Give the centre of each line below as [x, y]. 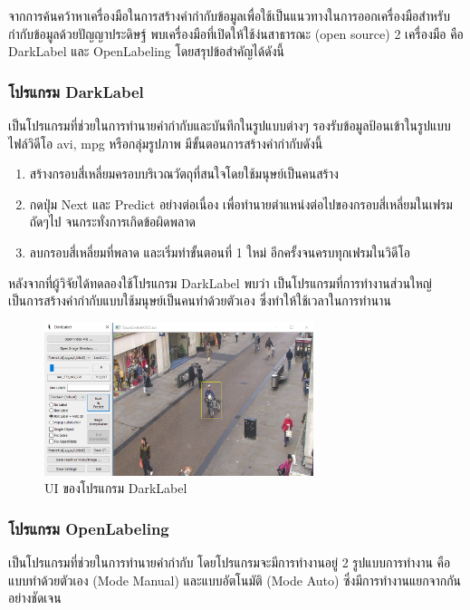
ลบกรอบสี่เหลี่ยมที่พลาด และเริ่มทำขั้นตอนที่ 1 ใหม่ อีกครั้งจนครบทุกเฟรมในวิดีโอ [220, 252]
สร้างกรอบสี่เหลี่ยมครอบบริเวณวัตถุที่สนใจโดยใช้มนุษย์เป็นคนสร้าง [184, 174]
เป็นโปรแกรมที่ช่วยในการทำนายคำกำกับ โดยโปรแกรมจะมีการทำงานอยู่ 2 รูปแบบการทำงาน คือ [230, 562]
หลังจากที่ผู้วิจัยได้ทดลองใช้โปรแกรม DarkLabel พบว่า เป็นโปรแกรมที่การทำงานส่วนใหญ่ [220, 282]
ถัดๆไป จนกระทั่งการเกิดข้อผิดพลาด [112, 222]
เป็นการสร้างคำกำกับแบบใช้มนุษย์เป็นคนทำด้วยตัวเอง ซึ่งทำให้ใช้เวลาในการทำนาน [200, 300]
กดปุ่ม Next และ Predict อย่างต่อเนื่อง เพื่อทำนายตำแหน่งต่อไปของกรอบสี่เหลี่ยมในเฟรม [241, 203]
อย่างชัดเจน [35, 598]
